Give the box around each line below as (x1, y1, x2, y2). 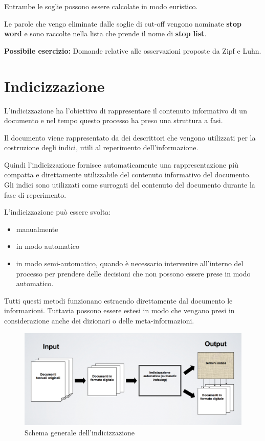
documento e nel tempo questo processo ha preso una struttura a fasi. (4, 115, 223, 126)
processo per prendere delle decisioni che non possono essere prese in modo (16, 268, 251, 278)
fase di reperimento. (4, 189, 67, 200)
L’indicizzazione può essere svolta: (4, 206, 111, 217)
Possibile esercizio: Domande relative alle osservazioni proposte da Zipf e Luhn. (4, 45, 261, 56)
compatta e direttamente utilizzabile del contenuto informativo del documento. (4, 169, 251, 180)
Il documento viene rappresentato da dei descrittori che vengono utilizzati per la (4, 132, 256, 143)
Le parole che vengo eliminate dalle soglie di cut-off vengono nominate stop (4, 18, 241, 29)
